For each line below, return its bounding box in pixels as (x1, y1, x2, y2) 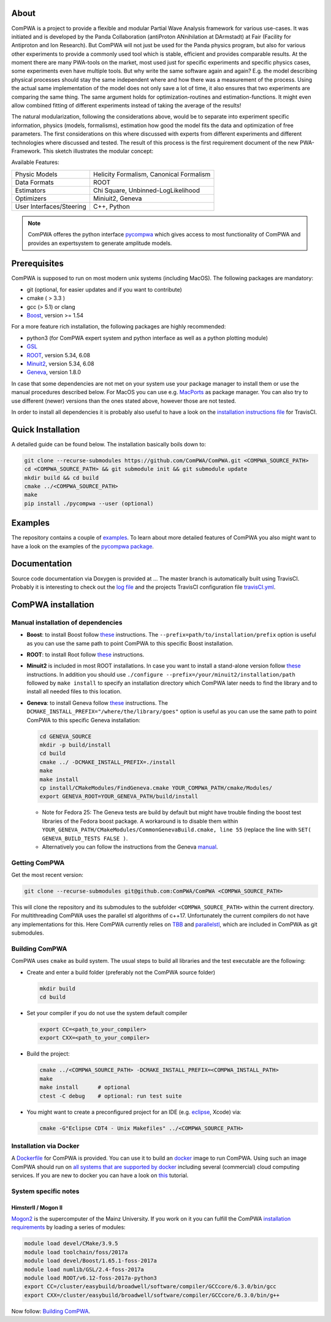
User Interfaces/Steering (15, 202, 87, 211)
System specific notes (11, 1187, 80, 1196)
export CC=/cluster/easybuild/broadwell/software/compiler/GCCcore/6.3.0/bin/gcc (24, 1283, 277, 1290)
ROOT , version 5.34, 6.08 (26, 351, 91, 359)
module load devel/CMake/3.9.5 (24, 1240, 119, 1247)
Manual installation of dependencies (11, 618, 123, 626)
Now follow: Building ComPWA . (11, 1307, 91, 1315)
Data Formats (15, 178, 55, 187)
